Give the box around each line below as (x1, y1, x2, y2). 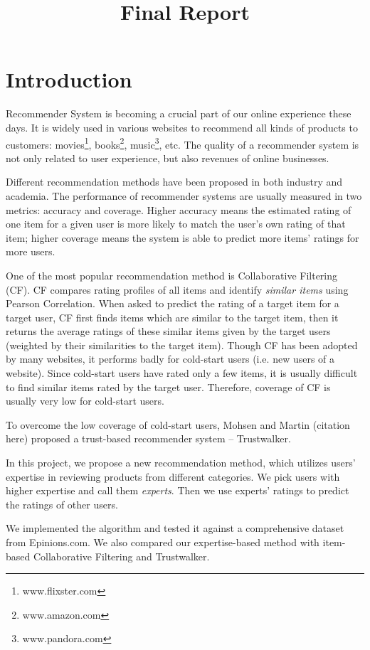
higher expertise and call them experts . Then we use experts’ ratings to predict (6, 483, 349, 498)
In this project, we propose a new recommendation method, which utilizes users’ (6, 455, 356, 470)
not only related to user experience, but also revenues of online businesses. (6, 150, 329, 165)
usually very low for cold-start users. (6, 393, 164, 408)
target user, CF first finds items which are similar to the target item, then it (6, 309, 339, 324)
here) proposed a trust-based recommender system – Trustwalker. (6, 431, 291, 446)
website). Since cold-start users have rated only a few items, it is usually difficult (6, 366, 358, 380)
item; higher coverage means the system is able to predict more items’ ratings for (6, 230, 359, 245)
